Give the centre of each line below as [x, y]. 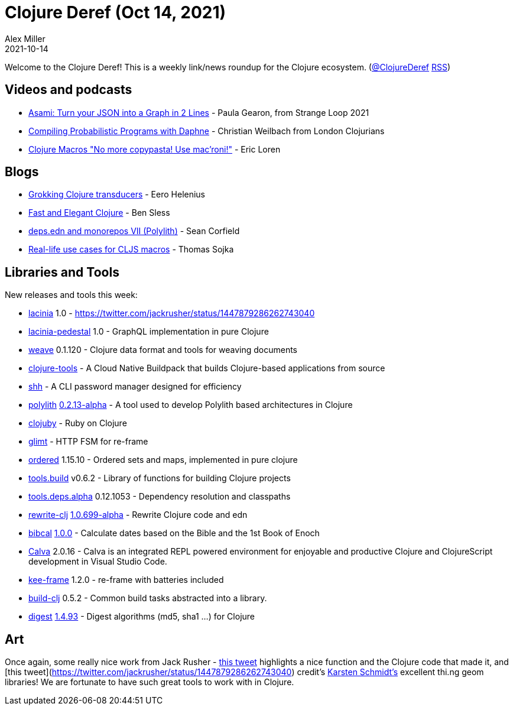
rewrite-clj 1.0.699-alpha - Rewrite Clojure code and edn [138, 515]
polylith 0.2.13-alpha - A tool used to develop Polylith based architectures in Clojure [191, 405]
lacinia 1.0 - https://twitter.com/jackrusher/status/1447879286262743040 [172, 313]
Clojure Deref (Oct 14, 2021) [116, 12]
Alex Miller [25, 38]
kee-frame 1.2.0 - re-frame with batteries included [126, 580]
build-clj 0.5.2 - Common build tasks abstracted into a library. [148, 598]
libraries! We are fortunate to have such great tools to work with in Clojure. [150, 682]
